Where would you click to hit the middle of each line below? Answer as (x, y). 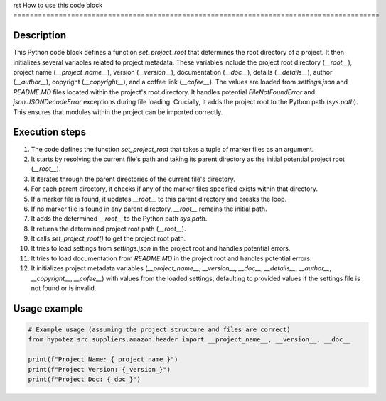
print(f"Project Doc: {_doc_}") (85, 379)
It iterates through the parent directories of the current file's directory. (133, 179)
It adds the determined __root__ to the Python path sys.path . (119, 219)
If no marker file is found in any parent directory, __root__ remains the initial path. (149, 209)
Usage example (48, 308)
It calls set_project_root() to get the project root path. (108, 238)
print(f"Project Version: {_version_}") (99, 369)
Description (40, 35)
